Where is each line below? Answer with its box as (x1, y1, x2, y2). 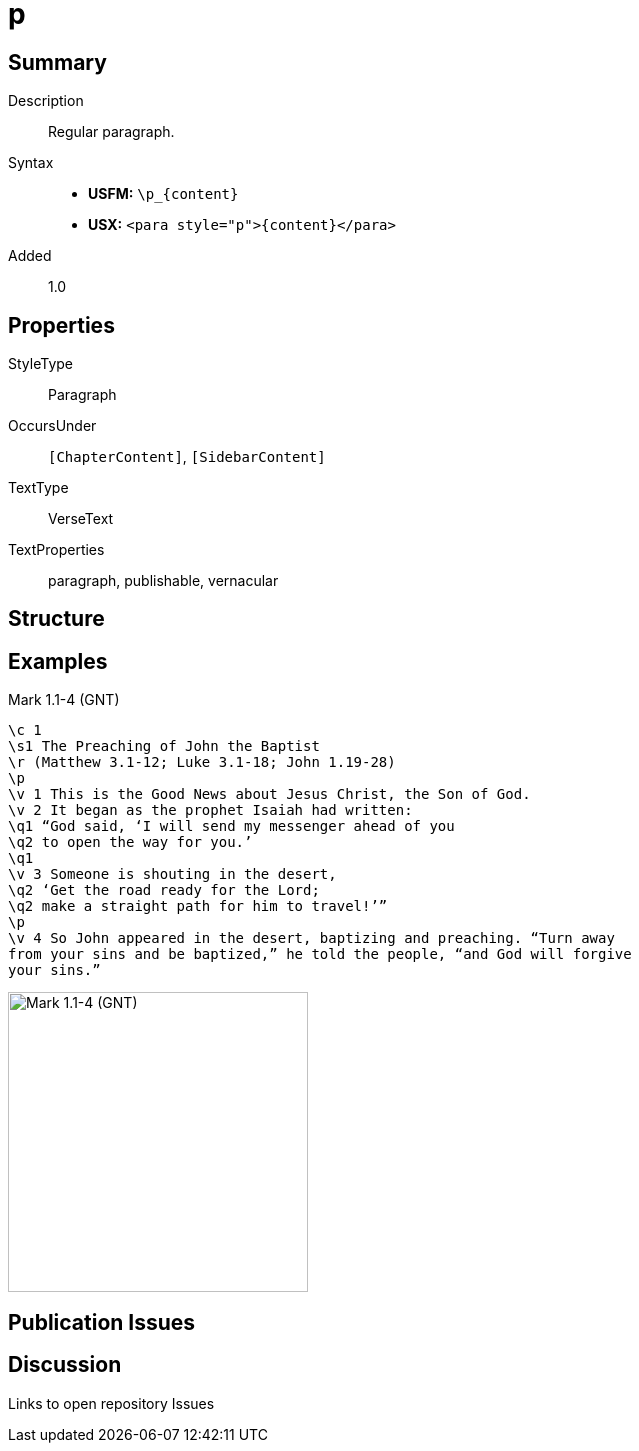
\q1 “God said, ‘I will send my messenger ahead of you (8, 818, 455, 835)
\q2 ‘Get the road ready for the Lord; (8, 882, 320, 899)
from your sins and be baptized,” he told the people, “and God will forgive (8, 946, 632, 963)
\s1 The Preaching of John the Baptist (8, 738, 320, 755)
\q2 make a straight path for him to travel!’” (8, 898, 388, 915)
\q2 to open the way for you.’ (8, 834, 253, 851)
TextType (8, 479, 69, 497)
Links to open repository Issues (8, 1394, 215, 1412)
